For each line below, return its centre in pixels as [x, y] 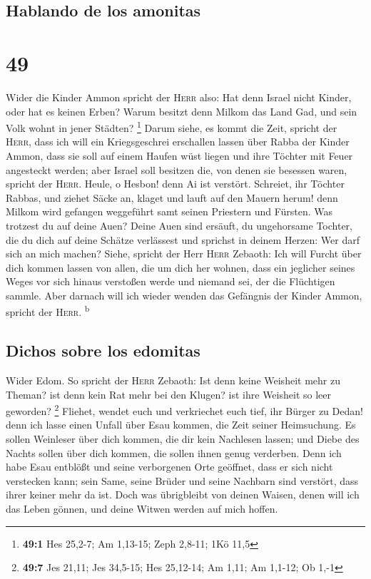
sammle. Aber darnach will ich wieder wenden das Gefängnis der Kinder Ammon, [184, 295]
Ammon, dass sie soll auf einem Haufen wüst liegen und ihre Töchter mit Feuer [179, 155]
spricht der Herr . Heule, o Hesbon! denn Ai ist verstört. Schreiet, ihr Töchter [175, 184]
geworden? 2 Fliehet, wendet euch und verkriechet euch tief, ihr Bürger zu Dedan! [184, 410]
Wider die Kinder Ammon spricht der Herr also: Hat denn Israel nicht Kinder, [179, 97]
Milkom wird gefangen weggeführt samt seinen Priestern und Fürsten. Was [169, 211]
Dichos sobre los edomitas [103, 350]
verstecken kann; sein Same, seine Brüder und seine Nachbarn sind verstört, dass [182, 480]
